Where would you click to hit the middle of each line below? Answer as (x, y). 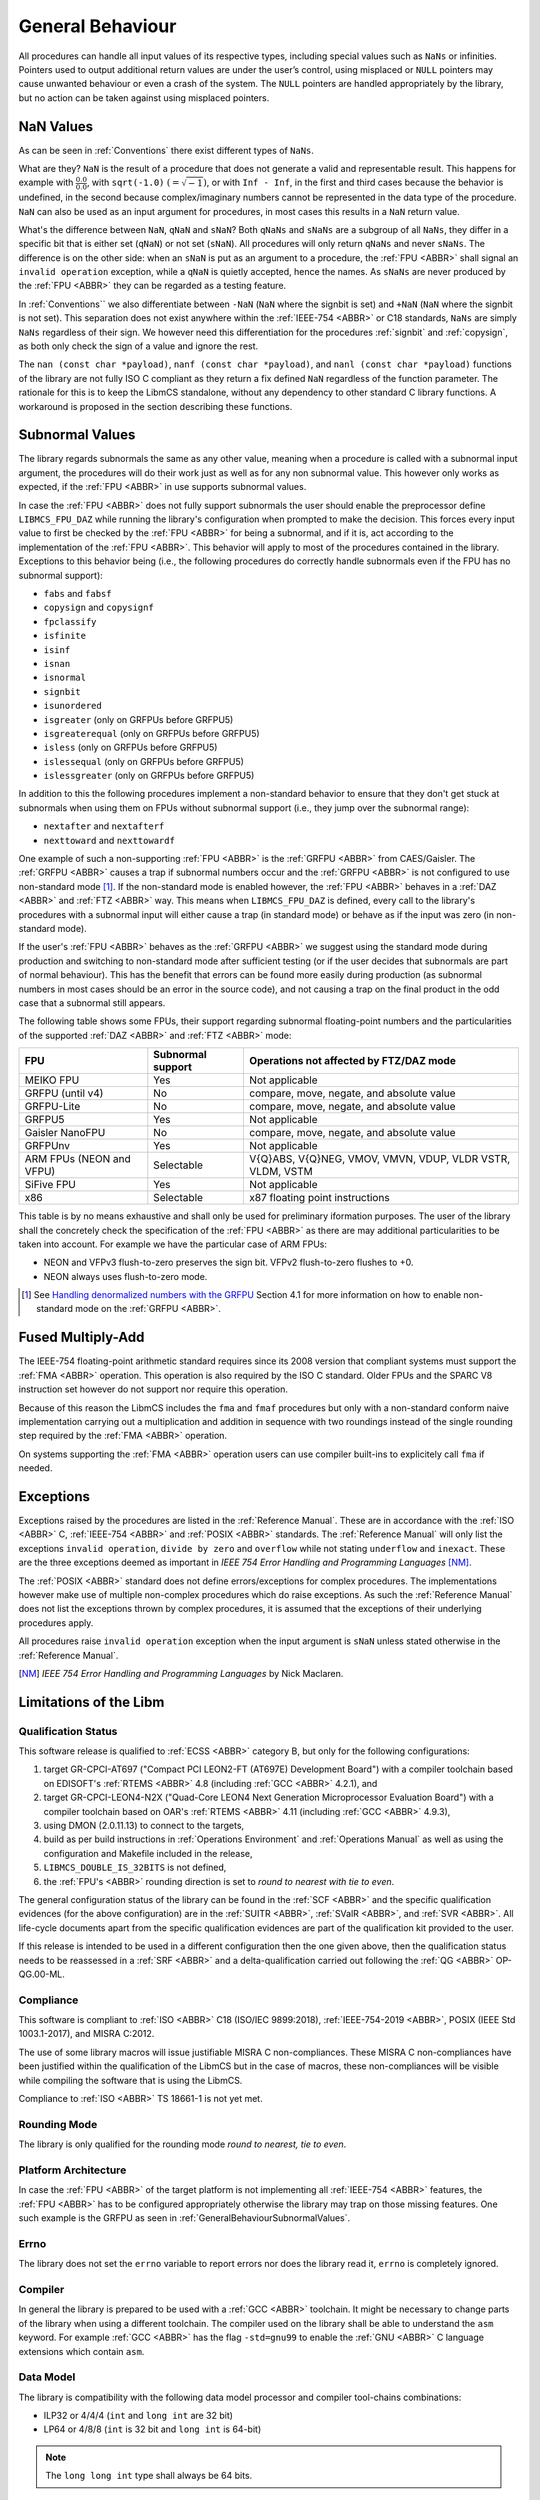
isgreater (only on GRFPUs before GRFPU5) (138, 719)
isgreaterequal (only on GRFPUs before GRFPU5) (151, 733)
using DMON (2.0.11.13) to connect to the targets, (144, 1826)
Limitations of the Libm (91, 1701)
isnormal (65, 678)
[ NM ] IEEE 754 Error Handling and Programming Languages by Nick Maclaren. (181, 1673)
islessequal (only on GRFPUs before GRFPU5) (144, 761)
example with (46, 182)
